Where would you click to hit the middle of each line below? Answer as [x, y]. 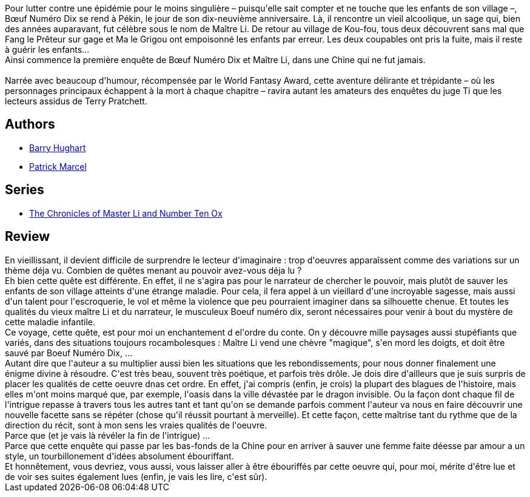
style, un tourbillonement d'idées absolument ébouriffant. [119, 456]
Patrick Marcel [58, 166]
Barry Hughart [58, 147]
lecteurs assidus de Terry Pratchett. [76, 101]
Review [28, 237]
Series [25, 190]
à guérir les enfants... [47, 49]
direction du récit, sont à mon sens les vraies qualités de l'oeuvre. [136, 425]
